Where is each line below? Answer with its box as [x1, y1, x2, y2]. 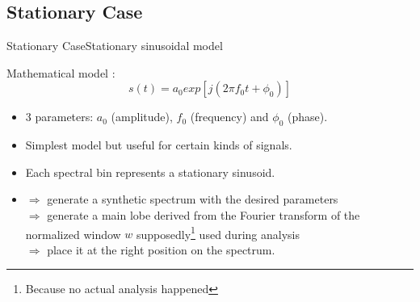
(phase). [288, 108, 328, 125]
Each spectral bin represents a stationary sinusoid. [25, 163, 275, 180]
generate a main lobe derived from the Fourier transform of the [47, 206, 360, 223]
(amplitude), [111, 108, 173, 125]
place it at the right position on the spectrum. [47, 241, 275, 258]
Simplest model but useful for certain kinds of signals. [25, 136, 292, 153]
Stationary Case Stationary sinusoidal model [6, 37, 223, 54]
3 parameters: [25, 108, 94, 125]
